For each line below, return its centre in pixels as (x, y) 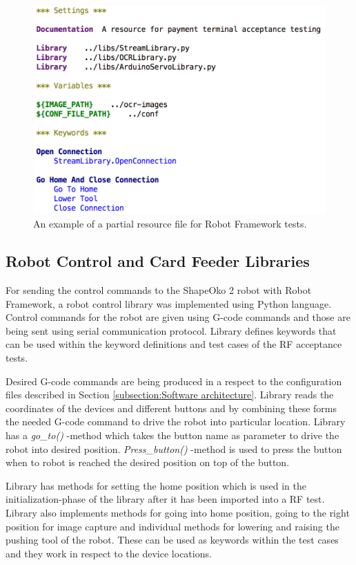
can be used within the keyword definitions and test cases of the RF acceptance (174, 344)
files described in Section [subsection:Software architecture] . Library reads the (170, 395)
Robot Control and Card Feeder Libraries (158, 261)
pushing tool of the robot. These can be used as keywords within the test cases (172, 540)
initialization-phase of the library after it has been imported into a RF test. (165, 499)
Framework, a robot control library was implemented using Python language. (169, 303)
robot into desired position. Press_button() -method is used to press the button (174, 448)
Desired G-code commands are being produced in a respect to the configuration (174, 381)
